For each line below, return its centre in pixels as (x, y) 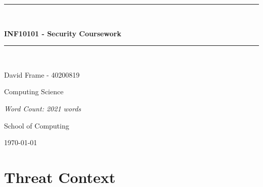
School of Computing (37, 125)
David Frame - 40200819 (42, 74)
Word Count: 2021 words (43, 108)
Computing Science (34, 91)
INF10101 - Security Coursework (63, 33)
